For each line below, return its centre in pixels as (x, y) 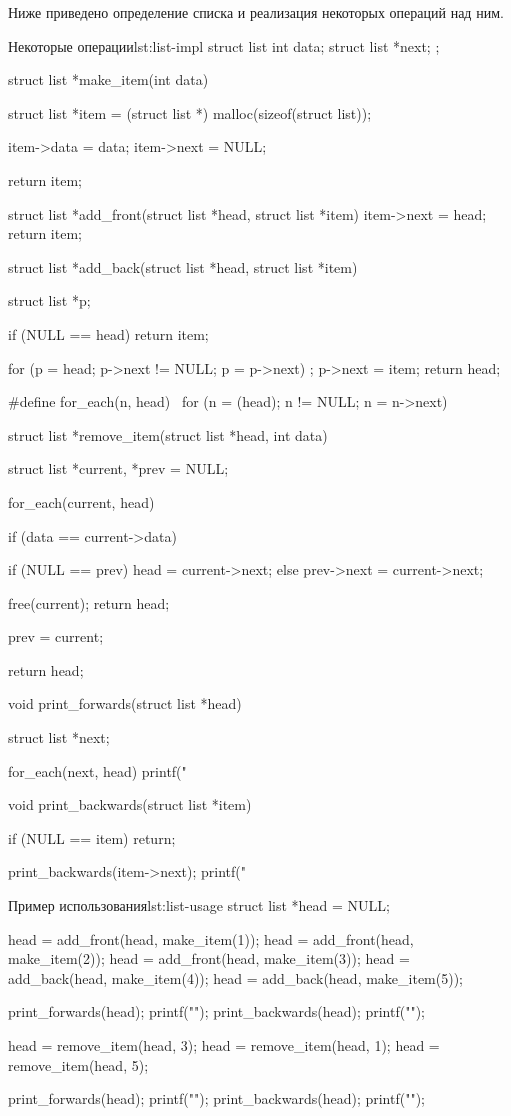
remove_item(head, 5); (78, 1064)
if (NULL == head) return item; (108, 333)
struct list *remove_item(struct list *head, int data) (168, 434)
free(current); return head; (89, 602)
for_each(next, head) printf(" (97, 770)
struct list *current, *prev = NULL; (118, 468)
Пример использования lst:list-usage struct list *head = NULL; (199, 905)
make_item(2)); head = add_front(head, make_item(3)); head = (209, 958)
